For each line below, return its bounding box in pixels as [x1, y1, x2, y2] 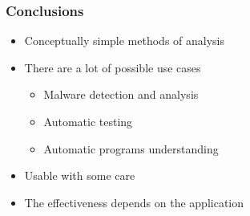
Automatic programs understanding [43, 140, 219, 157]
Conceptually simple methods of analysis [24, 32, 224, 49]
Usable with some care [24, 167, 135, 184]
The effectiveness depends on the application [24, 194, 244, 210]
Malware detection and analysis [43, 86, 199, 103]
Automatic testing [43, 113, 133, 129]
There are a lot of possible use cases [24, 59, 201, 75]
